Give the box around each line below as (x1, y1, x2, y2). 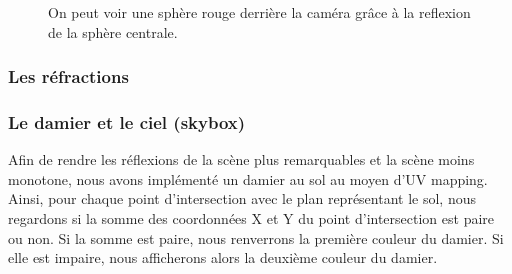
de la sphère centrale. (48, 21, 178, 42)
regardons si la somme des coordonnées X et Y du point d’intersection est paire (8, 208, 495, 229)
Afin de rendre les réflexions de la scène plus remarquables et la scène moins (8, 149, 475, 170)
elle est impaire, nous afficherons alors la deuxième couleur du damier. (8, 247, 438, 268)
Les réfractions (8, 64, 129, 89)
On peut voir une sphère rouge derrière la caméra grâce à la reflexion (48, 2, 471, 22)
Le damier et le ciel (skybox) (8, 109, 246, 134)
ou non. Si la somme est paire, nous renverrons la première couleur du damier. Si (8, 227, 504, 248)
